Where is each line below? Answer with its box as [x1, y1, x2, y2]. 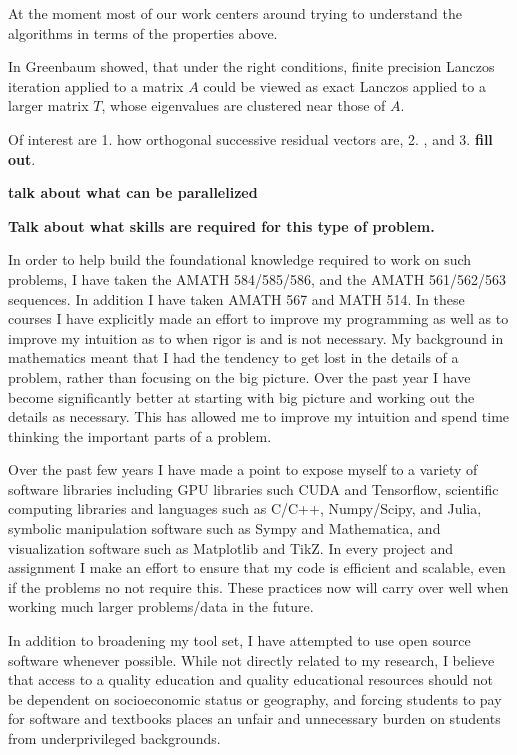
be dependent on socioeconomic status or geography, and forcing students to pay [8, 688, 502, 709]
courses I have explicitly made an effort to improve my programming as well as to [8, 308, 509, 329]
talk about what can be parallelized [8, 182, 258, 203]
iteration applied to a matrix [8, 75, 184, 96]
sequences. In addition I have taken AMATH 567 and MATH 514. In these [8, 288, 465, 309]
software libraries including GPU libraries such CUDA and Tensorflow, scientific [8, 478, 499, 499]
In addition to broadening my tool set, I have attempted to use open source [8, 630, 471, 651]
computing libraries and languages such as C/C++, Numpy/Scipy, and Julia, [8, 498, 482, 519]
